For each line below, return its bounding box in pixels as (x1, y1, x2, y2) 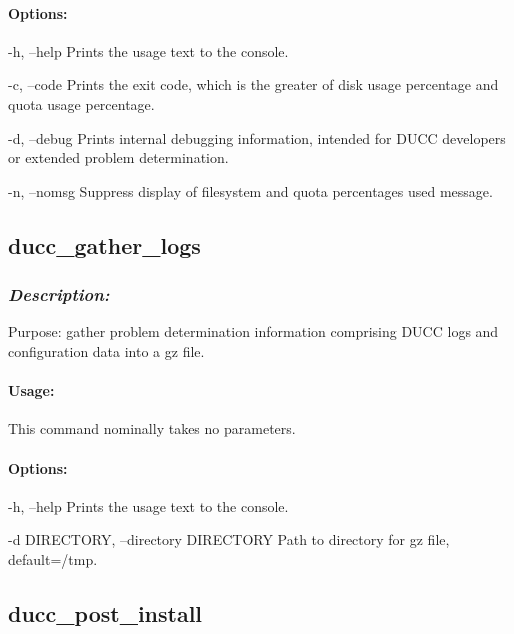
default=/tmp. (8, 548, 98, 569)
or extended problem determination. (8, 147, 229, 168)
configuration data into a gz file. (8, 340, 205, 361)
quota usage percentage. (8, 93, 155, 114)
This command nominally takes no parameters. (8, 418, 296, 439)
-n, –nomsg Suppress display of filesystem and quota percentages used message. (8, 180, 493, 201)
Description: (8, 282, 110, 307)
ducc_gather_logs (8, 229, 201, 260)
